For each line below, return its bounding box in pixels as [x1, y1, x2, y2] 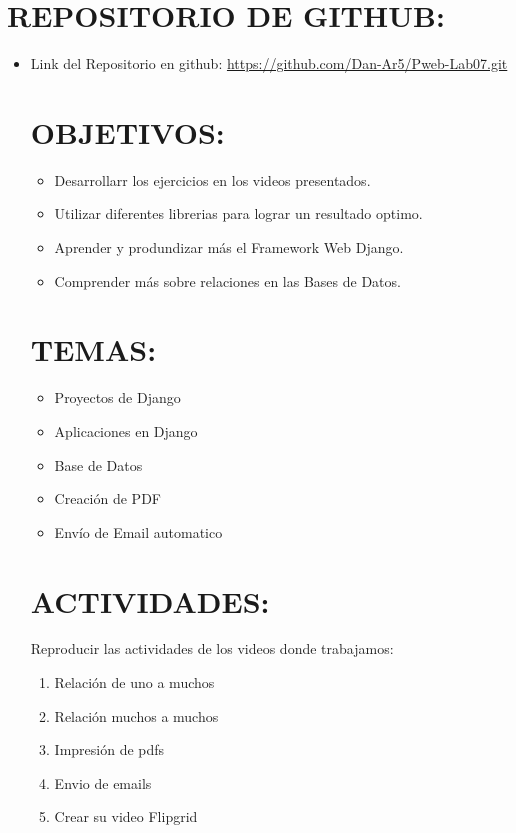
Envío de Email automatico [54, 521, 223, 542]
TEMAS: [30, 329, 157, 370]
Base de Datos [54, 454, 143, 475]
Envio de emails [54, 772, 152, 793]
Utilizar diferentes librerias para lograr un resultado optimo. [54, 203, 423, 224]
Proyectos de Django [54, 387, 181, 408]
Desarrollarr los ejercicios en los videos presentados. [54, 169, 371, 190]
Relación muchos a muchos [54, 705, 219, 726]
